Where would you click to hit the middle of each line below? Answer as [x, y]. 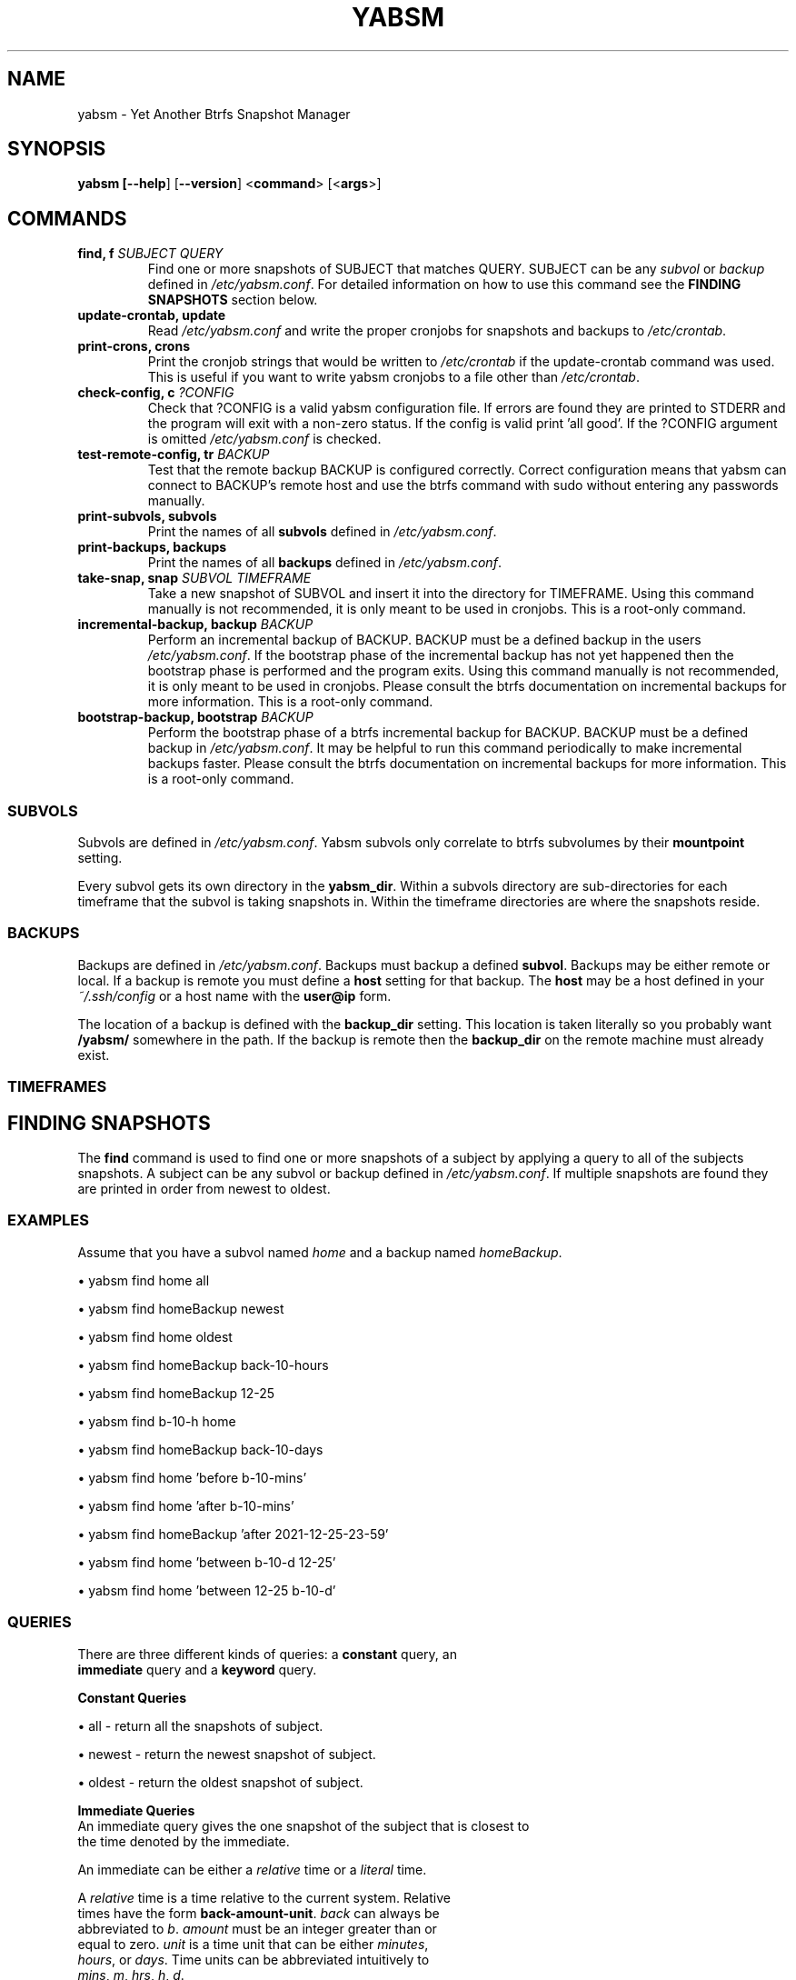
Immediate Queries [136, 1810]
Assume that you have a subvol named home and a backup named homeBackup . [320, 1252]
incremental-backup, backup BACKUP [195, 625]
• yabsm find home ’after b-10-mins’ [186, 1505]
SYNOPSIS [57, 149]
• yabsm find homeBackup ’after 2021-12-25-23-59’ [233, 1534]
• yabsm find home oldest [155, 1336]
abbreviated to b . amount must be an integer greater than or [257, 1928]
